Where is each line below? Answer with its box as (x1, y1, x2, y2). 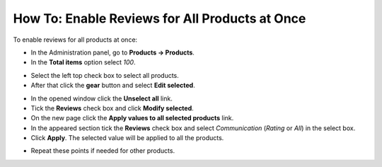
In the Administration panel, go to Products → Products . (30, 48, 195, 57)
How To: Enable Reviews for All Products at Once (13, 11, 306, 26)
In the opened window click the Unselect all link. (30, 94, 173, 103)
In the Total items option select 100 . (30, 58, 136, 67)
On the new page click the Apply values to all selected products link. (30, 114, 234, 122)
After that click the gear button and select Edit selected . (30, 81, 195, 90)
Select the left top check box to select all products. (30, 71, 180, 79)
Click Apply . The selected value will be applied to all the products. (30, 134, 224, 142)
